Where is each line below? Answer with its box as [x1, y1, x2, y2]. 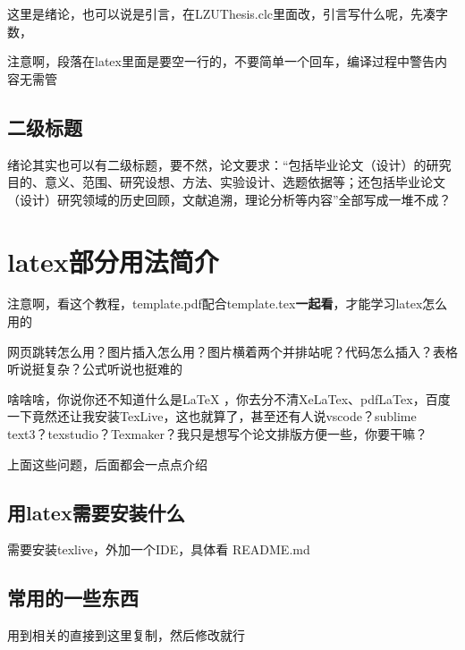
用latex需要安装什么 [7, 498, 185, 526]
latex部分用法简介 [7, 242, 219, 279]
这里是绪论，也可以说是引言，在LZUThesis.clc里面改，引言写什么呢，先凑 [7, 4, 436, 22]
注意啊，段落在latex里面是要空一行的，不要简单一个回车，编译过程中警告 [7, 52, 435, 71]
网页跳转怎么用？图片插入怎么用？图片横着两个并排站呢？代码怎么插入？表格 [7, 342, 458, 360]
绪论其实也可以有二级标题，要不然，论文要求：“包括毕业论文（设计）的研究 [7, 155, 452, 173]
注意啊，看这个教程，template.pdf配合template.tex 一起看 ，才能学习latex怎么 [7, 294, 448, 313]
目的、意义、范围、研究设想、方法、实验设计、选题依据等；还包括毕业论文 [7, 173, 445, 191]
